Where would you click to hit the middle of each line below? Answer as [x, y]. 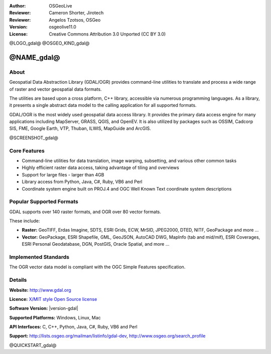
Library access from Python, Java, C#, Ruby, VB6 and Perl [82, 182]
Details [18, 280]
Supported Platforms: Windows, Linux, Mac [55, 317]
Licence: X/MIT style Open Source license [53, 299]
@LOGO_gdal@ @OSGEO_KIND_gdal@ [49, 43]
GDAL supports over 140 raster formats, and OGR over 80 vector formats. [85, 212]
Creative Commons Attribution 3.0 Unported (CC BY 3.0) [107, 34]
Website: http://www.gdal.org [40, 290]
